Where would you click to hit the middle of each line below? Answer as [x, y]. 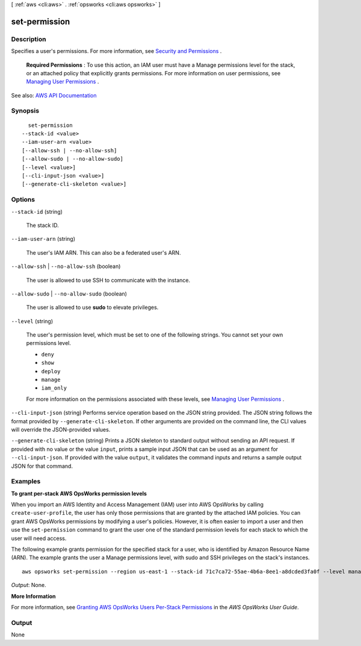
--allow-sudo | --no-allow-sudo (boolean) [69, 293]
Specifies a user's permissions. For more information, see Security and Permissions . [116, 51]
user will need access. [39, 538]
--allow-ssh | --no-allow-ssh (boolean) [66, 266]
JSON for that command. [42, 466]
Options [23, 200]
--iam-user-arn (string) [43, 239]
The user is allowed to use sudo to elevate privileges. [92, 308]
